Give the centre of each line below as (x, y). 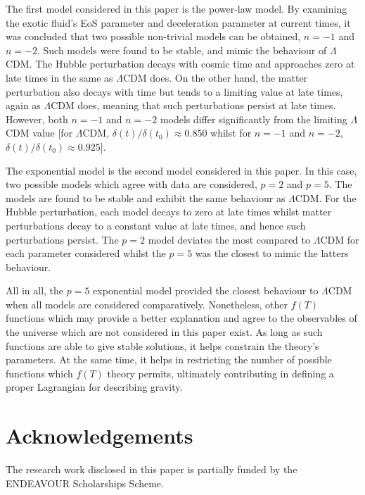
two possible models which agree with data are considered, (132, 184)
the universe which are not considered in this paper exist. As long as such (164, 332)
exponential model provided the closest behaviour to (206, 290)
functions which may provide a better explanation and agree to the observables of (181, 318)
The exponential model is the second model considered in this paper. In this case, (181, 170)
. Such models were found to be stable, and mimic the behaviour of (182, 50)
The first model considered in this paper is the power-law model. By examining (177, 8)
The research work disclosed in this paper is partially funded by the (152, 469)
